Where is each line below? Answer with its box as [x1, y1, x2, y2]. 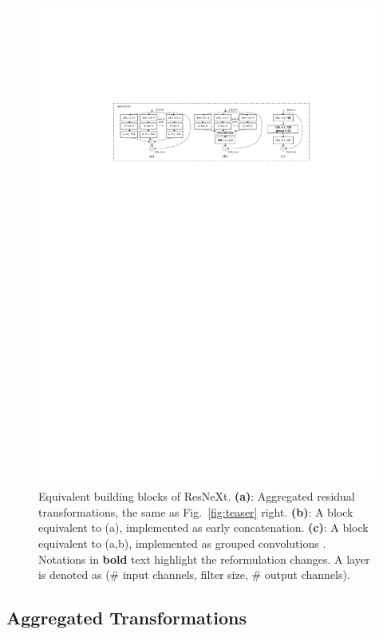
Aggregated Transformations [6, 605, 247, 630]
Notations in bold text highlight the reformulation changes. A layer [38, 550, 370, 567]
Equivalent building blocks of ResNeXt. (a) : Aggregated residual [38, 488, 355, 505]
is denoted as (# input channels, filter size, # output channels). [38, 566, 350, 583]
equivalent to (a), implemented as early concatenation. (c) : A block [38, 519, 369, 536]
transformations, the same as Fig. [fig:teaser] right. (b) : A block [38, 503, 353, 520]
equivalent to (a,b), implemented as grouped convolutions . [38, 535, 326, 552]
